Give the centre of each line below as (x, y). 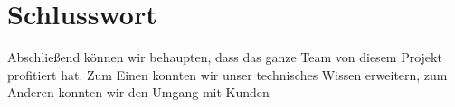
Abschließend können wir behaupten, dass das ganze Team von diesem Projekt (225, 57)
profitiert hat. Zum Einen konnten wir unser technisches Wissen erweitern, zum (227, 74)
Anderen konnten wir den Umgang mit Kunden (138, 92)
